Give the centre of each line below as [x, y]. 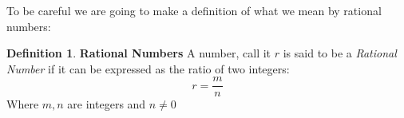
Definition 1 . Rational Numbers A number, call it [139, 53]
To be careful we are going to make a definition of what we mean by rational [194, 10]
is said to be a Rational [340, 53]
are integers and [107, 104]
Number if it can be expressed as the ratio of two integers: [148, 68]
